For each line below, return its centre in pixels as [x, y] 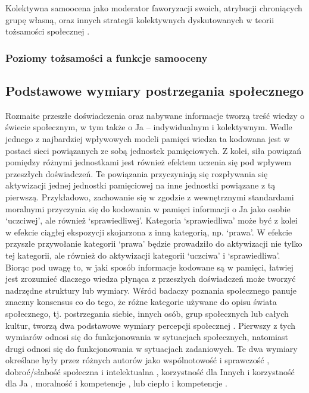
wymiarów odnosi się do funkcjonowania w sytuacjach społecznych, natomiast [147, 337]
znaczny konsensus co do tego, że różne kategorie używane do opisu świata [141, 302]
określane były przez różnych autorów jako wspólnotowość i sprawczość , [138, 360]
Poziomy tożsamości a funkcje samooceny [107, 57]
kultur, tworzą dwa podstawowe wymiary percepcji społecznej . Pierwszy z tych [151, 325]
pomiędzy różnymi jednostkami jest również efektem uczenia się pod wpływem [149, 162]
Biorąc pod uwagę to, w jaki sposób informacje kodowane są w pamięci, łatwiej [149, 267]
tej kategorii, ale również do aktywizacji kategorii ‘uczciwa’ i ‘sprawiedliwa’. [143, 255]
